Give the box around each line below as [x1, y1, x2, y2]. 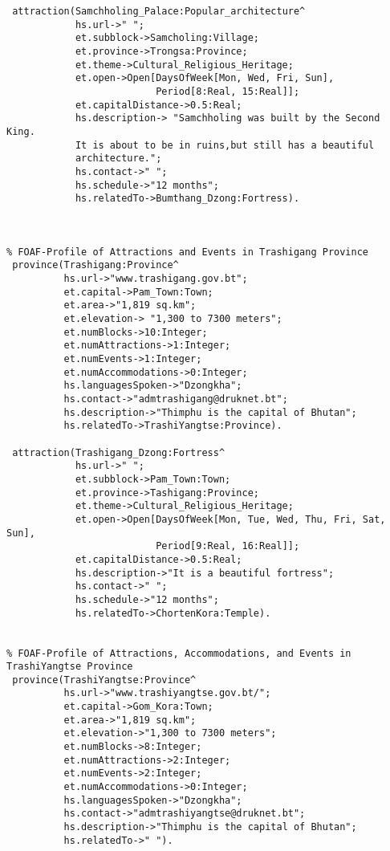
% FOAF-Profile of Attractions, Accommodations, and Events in [6, 647, 351, 659]
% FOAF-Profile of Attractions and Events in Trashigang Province [6, 246, 369, 258]
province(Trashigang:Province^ [12, 259, 179, 271]
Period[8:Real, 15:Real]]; [156, 85, 300, 97]
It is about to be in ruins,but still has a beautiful [75, 139, 375, 151]
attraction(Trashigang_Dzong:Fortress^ [12, 446, 225, 458]
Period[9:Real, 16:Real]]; [156, 540, 300, 552]
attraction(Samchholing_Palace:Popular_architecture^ [12, 6, 306, 17]
